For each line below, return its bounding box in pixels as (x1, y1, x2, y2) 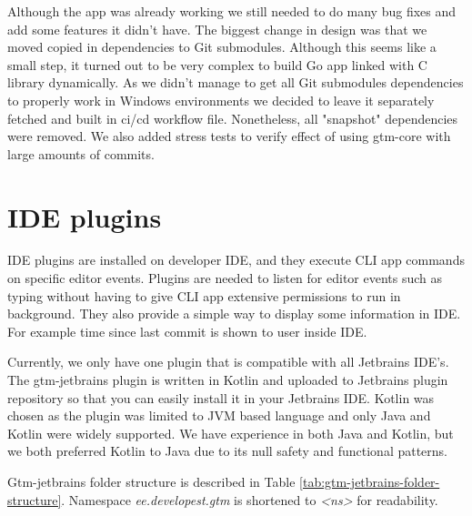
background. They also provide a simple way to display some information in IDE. (7, 304, 461, 323)
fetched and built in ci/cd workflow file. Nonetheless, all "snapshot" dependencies (7, 108, 458, 127)
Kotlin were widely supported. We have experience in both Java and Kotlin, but (7, 423, 454, 442)
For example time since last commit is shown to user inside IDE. (7, 321, 367, 340)
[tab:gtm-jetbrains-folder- (299, 472, 440, 491)
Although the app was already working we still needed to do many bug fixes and (7, 2, 457, 20)
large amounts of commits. (7, 144, 155, 163)
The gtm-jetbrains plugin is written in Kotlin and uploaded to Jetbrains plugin (7, 370, 448, 390)
